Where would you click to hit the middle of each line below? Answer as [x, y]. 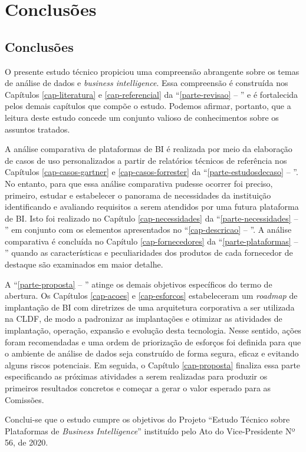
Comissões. [24, 399]
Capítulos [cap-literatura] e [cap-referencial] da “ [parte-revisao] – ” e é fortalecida [152, 94]
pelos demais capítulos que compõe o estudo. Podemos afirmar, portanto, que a [148, 106]
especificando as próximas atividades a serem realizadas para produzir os [136, 376]
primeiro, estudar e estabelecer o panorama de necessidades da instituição [138, 195]
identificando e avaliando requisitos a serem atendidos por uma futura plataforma [152, 207]
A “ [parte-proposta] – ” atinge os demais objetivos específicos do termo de [139, 284]
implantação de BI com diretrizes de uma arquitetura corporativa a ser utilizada [150, 307]
